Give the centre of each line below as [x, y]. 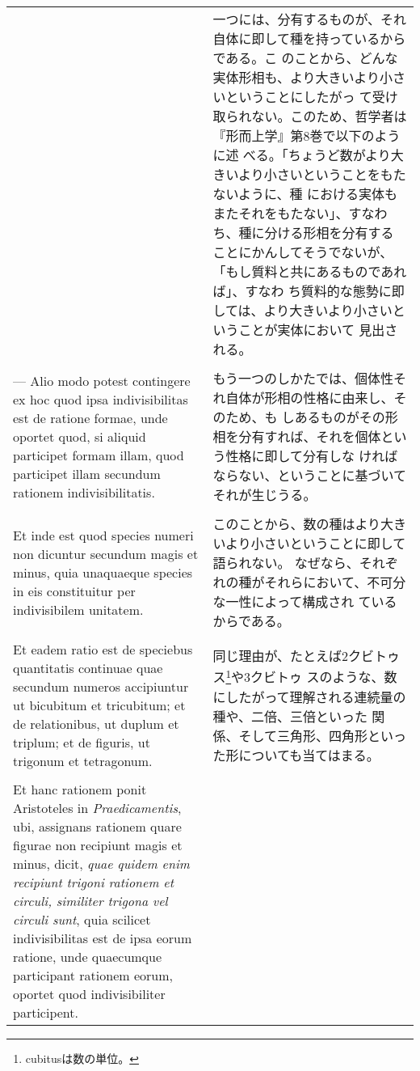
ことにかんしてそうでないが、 [303, 252]
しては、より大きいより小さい [302, 310]
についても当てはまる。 [309, 755]
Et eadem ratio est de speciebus [103, 649]
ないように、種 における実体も [305, 194]
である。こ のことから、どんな [305, 58]
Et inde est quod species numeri [103, 535]
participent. [46, 1012]
